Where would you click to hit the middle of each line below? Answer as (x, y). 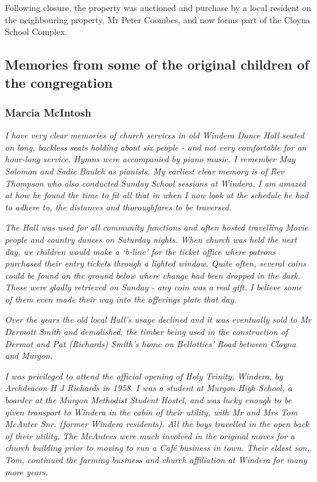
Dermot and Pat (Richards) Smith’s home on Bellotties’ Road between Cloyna (151, 343)
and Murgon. (29, 355)
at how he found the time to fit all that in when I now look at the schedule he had (157, 195)
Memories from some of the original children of (157, 64)
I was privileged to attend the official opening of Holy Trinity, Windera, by (144, 376)
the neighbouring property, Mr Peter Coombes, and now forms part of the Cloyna (158, 19)
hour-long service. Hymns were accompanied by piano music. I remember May (150, 159)
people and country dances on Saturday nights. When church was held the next (151, 239)
